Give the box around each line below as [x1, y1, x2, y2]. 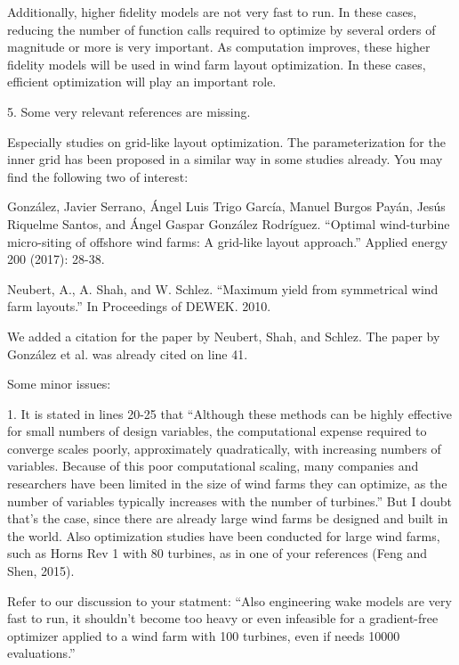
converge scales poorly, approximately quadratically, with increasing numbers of [7, 439, 441, 457]
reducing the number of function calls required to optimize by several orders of [7, 20, 436, 38]
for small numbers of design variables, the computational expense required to [7, 422, 427, 440]
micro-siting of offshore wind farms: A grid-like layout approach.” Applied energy [7, 232, 448, 250]
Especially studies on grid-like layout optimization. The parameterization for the [7, 132, 446, 151]
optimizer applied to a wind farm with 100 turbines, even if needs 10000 [7, 626, 400, 644]
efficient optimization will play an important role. [7, 72, 277, 91]
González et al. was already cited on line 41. [7, 344, 248, 363]
